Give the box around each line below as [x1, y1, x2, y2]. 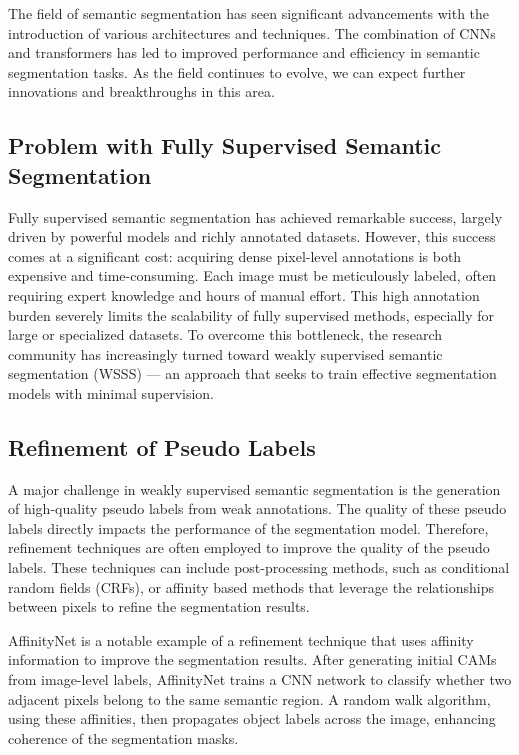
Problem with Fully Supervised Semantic [8, 130, 442, 161]
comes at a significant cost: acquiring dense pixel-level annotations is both [8, 245, 462, 266]
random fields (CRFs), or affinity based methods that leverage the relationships [8, 576, 494, 597]
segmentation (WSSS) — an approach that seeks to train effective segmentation [8, 363, 497, 384]
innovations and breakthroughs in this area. [8, 81, 275, 102]
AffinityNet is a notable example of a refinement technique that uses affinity [8, 629, 474, 650]
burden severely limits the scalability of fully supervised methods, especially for [8, 304, 495, 325]
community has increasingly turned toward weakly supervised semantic [8, 343, 443, 364]
